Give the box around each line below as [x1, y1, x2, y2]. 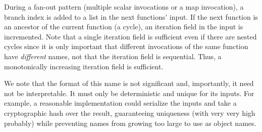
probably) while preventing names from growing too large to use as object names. [4, 117, 256, 128]
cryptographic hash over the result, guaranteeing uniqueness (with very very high [4, 107, 255, 118]
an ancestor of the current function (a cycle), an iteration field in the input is [4, 21, 243, 32]
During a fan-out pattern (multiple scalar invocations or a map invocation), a [4, 2, 244, 12]
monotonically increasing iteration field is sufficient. [4, 61, 164, 71]
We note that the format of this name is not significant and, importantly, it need [4, 78, 254, 89]
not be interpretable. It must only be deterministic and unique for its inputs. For [4, 87, 254, 98]
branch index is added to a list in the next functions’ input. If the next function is [4, 11, 258, 22]
